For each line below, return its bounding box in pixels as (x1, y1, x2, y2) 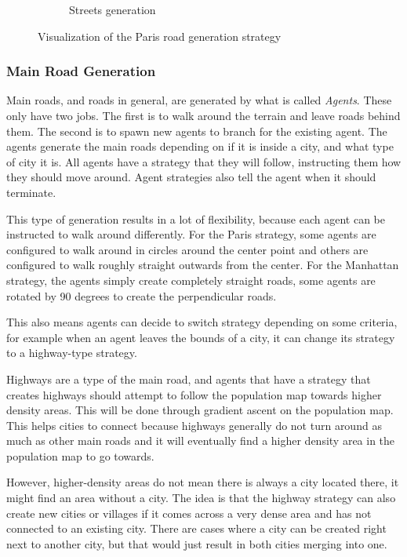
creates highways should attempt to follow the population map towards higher (6, 386, 382, 402)
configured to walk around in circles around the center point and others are (6, 241, 369, 257)
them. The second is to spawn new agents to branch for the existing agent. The (6, 122, 387, 139)
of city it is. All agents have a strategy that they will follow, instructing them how (6, 153, 402, 169)
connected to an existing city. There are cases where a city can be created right (6, 520, 387, 537)
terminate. (6, 184, 56, 200)
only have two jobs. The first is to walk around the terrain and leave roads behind (6, 107, 401, 123)
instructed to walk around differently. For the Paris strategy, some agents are (6, 226, 376, 242)
